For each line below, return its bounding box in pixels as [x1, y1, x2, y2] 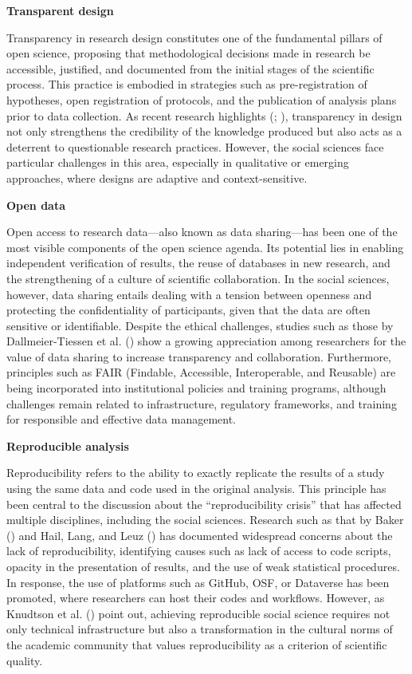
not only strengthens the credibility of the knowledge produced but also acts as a [6, 123, 402, 140]
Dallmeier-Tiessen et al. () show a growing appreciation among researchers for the [6, 333, 406, 349]
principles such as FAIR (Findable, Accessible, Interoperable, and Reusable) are [6, 364, 396, 380]
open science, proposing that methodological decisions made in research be [6, 45, 371, 61]
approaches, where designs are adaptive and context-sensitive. [6, 169, 308, 186]
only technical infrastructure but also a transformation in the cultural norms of [6, 621, 393, 637]
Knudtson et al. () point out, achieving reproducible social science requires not [6, 605, 390, 621]
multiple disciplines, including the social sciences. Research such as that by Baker [6, 511, 404, 528]
